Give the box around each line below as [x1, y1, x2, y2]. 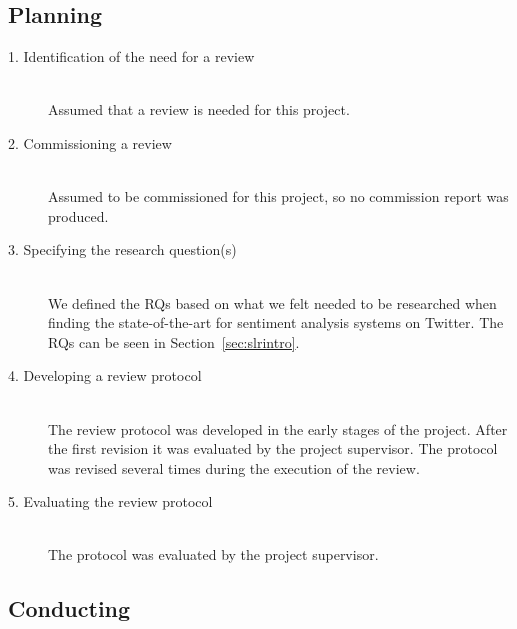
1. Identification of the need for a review [8, 46, 255, 67]
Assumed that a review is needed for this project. [48, 99, 350, 120]
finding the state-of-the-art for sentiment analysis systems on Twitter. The [48, 312, 504, 333]
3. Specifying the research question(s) [8, 239, 237, 260]
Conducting [8, 593, 131, 624]
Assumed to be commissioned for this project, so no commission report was [48, 186, 509, 207]
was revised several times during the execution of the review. [48, 457, 420, 478]
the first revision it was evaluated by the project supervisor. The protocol [48, 438, 498, 459]
